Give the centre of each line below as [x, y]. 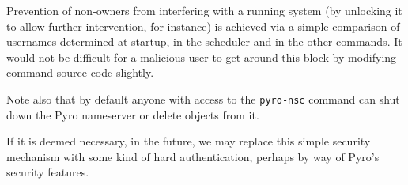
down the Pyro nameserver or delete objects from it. [133, 114]
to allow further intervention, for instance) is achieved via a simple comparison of [203, 26]
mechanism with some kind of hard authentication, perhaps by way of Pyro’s [193, 156]
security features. [48, 172]
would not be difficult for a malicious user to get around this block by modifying [202, 57]
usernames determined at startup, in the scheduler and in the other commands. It [204, 42]
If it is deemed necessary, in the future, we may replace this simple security [189, 141]
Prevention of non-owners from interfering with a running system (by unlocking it [204, 10]
